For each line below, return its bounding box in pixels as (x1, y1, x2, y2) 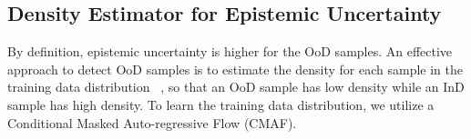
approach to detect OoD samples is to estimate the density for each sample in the (7, 59, 463, 78)
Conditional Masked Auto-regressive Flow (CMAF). (7, 113, 297, 132)
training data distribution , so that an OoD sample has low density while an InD (7, 77, 465, 96)
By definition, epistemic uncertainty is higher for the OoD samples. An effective (7, 42, 453, 61)
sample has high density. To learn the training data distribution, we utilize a (7, 94, 435, 114)
